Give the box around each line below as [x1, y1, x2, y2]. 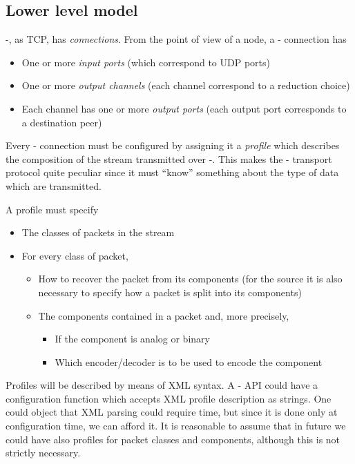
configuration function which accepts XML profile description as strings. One [6, 391, 332, 405]
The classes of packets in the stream [21, 225, 175, 240]
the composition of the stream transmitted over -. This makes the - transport [6, 151, 332, 166]
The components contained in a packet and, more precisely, [38, 308, 289, 322]
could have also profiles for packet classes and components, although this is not [6, 432, 340, 446]
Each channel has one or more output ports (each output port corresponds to [21, 101, 347, 115]
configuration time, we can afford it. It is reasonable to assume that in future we [6, 418, 346, 433]
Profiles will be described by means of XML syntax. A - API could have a [6, 378, 318, 392]
